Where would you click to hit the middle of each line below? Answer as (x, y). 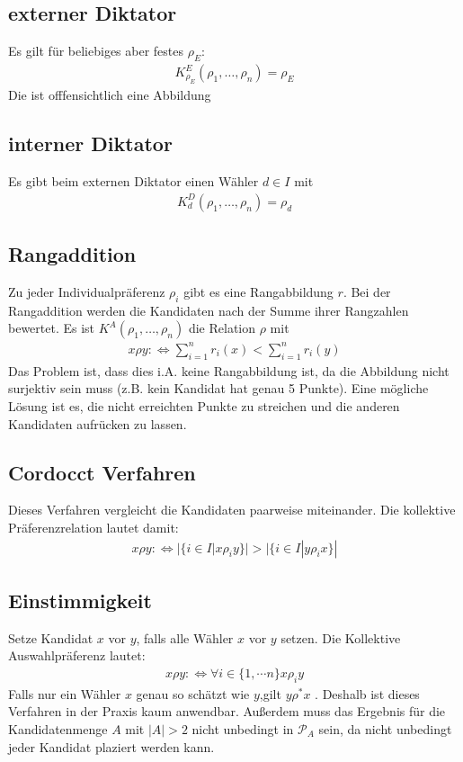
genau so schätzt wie (193, 693)
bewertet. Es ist (52, 328)
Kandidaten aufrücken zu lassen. (98, 423)
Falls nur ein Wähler (65, 693)
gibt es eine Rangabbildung (258, 292)
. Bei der (367, 292)
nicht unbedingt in (243, 728)
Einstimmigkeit (80, 600)
